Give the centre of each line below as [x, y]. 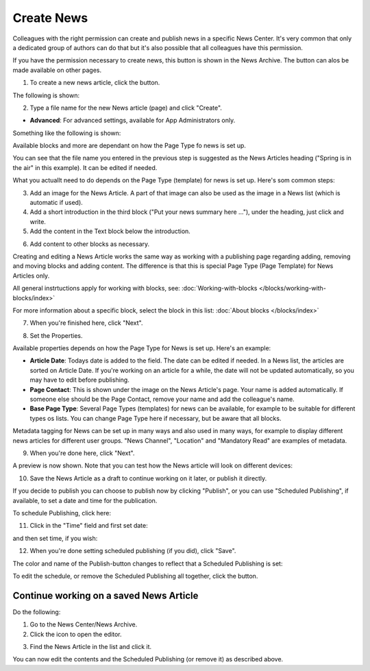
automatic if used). [57, 203]
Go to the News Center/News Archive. [84, 624]
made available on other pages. [57, 70]
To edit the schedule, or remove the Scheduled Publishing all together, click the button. [135, 576]
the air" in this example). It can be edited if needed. [85, 167]
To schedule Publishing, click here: [62, 513]
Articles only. [31, 276]
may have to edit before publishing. [79, 380]
